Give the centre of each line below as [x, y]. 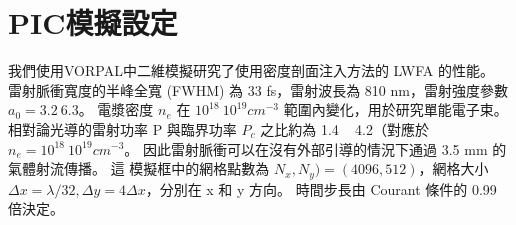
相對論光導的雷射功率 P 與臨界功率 [122, 128]
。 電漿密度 [116, 109]
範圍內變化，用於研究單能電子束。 [395, 109]
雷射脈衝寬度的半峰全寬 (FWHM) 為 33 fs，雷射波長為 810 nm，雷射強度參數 [258, 89]
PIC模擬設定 [93, 22]
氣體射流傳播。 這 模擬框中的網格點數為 [139, 168]
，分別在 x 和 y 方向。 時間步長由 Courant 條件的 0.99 [321, 188]
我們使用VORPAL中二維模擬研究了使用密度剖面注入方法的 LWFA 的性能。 [251, 70]
